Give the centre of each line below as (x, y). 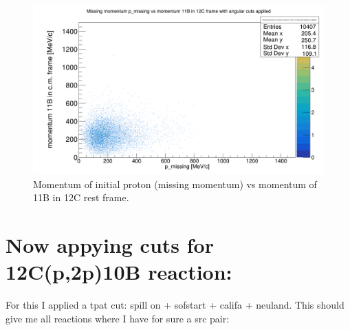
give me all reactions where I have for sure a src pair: (118, 318)
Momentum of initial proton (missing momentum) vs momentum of (175, 184)
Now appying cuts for (110, 245)
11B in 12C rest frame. (81, 197)
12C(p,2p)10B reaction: (119, 272)
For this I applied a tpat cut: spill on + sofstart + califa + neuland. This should (175, 305)
